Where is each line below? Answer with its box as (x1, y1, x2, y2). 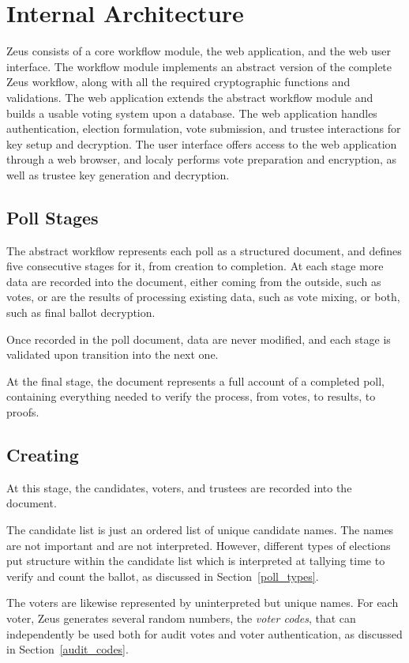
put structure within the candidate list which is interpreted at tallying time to (6, 552, 385, 569)
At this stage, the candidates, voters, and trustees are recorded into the (6, 479, 352, 495)
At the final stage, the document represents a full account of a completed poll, (6, 372, 385, 389)
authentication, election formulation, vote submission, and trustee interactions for (6, 120, 401, 137)
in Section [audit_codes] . (6, 641, 129, 657)
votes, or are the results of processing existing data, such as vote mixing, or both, (6, 288, 400, 305)
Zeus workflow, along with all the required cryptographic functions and (6, 73, 351, 90)
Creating (6, 443, 79, 466)
